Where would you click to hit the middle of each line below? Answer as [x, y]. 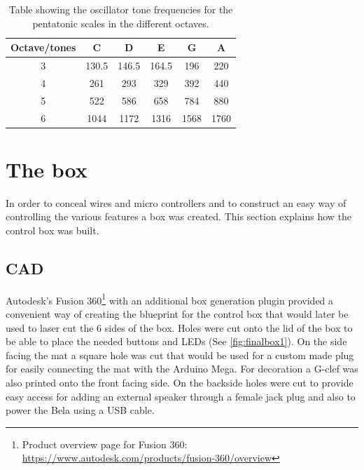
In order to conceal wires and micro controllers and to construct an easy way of [176, 202]
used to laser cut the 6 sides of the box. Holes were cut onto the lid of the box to [179, 327]
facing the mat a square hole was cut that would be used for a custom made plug [180, 355]
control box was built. [52, 230]
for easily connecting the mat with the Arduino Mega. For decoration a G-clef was [182, 369]
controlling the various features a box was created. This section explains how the [179, 216]
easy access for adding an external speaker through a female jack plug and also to [181, 396]
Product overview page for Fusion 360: [105, 444]
